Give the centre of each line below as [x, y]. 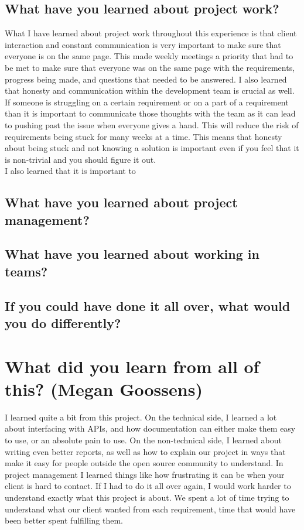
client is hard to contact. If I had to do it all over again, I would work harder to [148, 486]
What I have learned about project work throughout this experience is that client [151, 33]
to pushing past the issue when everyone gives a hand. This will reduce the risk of [152, 124]
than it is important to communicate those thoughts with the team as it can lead [150, 113]
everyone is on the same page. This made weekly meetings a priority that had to [149, 56]
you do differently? [63, 323]
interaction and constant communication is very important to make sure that [143, 44]
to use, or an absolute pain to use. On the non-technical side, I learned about [143, 440]
